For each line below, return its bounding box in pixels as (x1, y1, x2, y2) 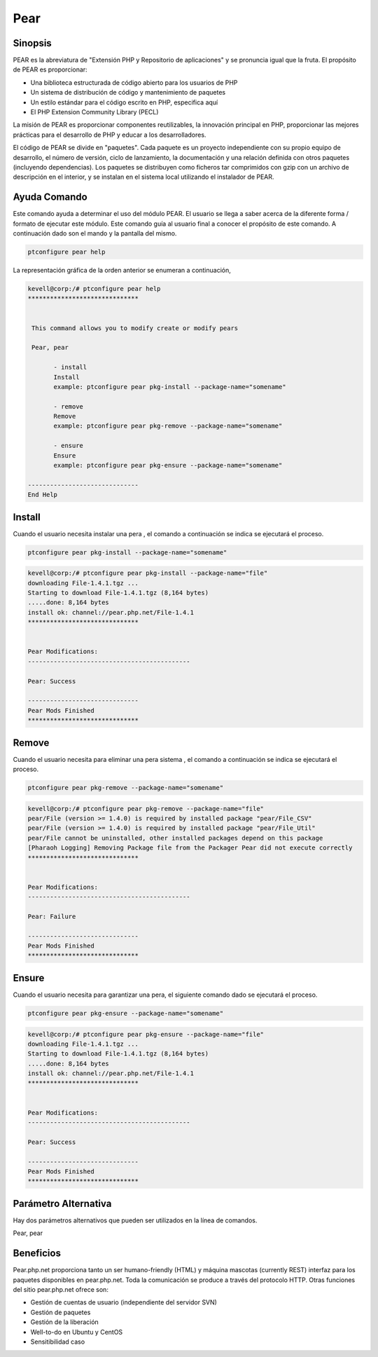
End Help (27, 491, 58, 499)
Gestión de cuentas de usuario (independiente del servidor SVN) (30, 1298, 217, 1307)
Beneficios (13, 1248, 61, 1260)
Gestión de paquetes (30, 1308, 91, 1316)
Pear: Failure (27, 912, 76, 920)
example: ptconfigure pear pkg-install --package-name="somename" (53, 383, 286, 390)
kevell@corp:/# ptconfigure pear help (27, 285, 161, 292)
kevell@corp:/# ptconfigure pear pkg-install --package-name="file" (27, 569, 268, 578)
